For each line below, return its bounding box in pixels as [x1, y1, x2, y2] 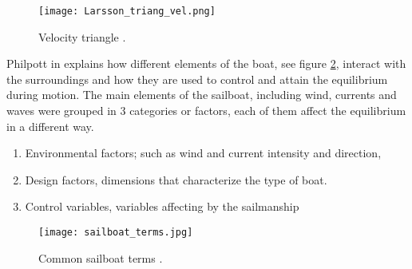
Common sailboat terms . [38, 249, 163, 266]
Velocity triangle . [38, 28, 126, 45]
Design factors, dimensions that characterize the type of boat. [25, 171, 327, 188]
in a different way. [6, 117, 94, 134]
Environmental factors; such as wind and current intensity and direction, [25, 144, 382, 161]
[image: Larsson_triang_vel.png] [38, 6, 216, 17]
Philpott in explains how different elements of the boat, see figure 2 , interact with [6, 55, 406, 72]
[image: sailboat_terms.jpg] [38, 227, 193, 238]
